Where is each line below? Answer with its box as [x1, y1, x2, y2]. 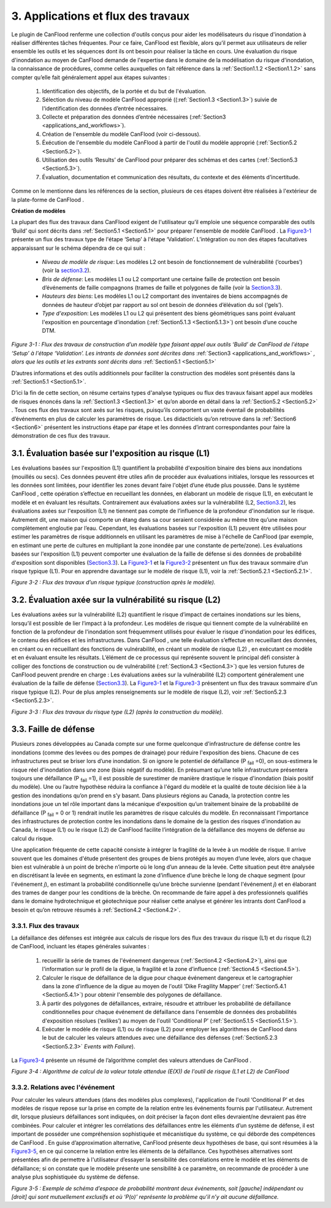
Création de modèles [11, 207, 66, 214]
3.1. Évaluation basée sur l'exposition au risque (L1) [11, 448, 210, 459]
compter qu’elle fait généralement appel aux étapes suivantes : [11, 74, 170, 81]
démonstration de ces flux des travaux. [11, 432, 110, 439]
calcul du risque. [11, 835, 54, 842]
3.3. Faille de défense [11, 724, 95, 735]
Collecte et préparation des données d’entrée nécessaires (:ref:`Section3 [42, 114, 226, 121]
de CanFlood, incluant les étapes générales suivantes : [11, 943, 150, 950]
